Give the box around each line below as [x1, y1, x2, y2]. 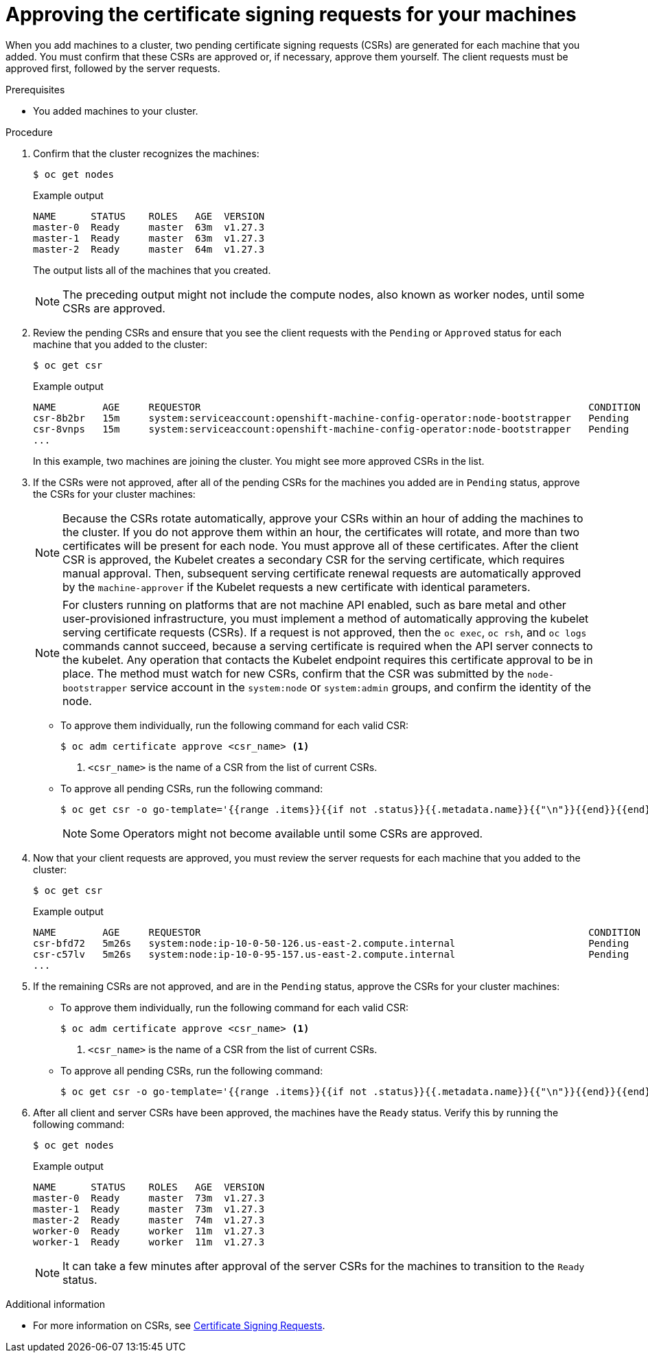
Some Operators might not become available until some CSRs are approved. [90, 826, 483, 840]
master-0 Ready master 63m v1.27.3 [33, 221, 265, 233]
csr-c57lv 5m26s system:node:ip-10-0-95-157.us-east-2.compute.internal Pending [33, 948, 629, 960]
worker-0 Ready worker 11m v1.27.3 [33, 1225, 265, 1236]
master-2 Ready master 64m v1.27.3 [33, 243, 265, 255]
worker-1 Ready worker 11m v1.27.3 [33, 1236, 265, 1247]
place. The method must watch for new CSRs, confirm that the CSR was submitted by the [62, 666, 524, 680]
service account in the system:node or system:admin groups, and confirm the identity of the [130, 680, 592, 694]
